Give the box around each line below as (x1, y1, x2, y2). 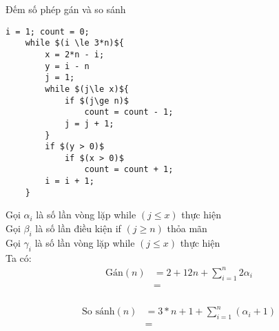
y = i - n (45, 61, 90, 71)
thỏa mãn (167, 221, 207, 236)
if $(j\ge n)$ (64, 95, 129, 106)
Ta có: (6, 250, 32, 265)
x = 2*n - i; (45, 49, 105, 59)
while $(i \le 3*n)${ (25, 38, 124, 48)
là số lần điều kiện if (35, 221, 121, 236)
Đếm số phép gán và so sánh (6, 2, 126, 16)
